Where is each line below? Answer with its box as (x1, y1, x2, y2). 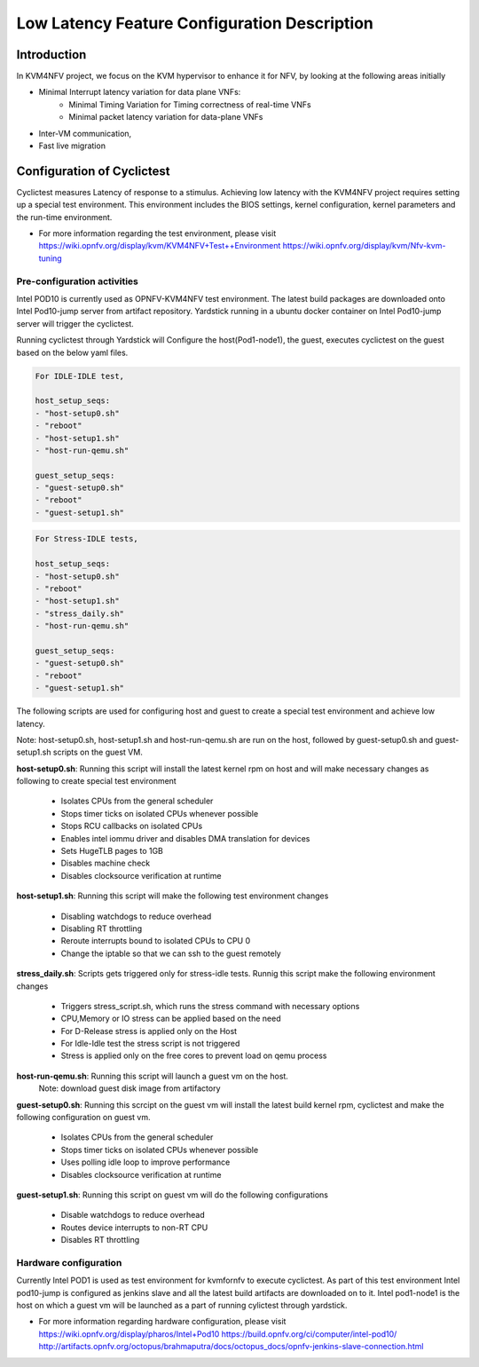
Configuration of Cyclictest (16, 163, 170, 178)
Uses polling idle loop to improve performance (60, 1157, 231, 1167)
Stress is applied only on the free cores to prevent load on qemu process (60, 1050, 327, 1061)
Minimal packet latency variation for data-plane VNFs (68, 112, 263, 122)
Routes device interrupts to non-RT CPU (60, 1221, 208, 1233)
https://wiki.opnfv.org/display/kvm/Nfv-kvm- (282, 241, 446, 251)
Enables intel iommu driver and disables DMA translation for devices (60, 833, 310, 843)
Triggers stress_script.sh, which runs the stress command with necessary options (60, 1000, 360, 1011)
